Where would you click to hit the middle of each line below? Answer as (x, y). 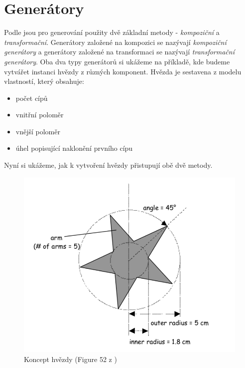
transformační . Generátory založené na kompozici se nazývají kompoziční (115, 42)
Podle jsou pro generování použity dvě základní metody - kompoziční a (112, 32)
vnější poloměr (38, 131)
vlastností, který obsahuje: (44, 81)
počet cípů (32, 98)
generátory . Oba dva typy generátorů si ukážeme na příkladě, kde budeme (117, 61)
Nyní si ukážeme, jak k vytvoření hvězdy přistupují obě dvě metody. (108, 165)
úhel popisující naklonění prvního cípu (74, 148)
